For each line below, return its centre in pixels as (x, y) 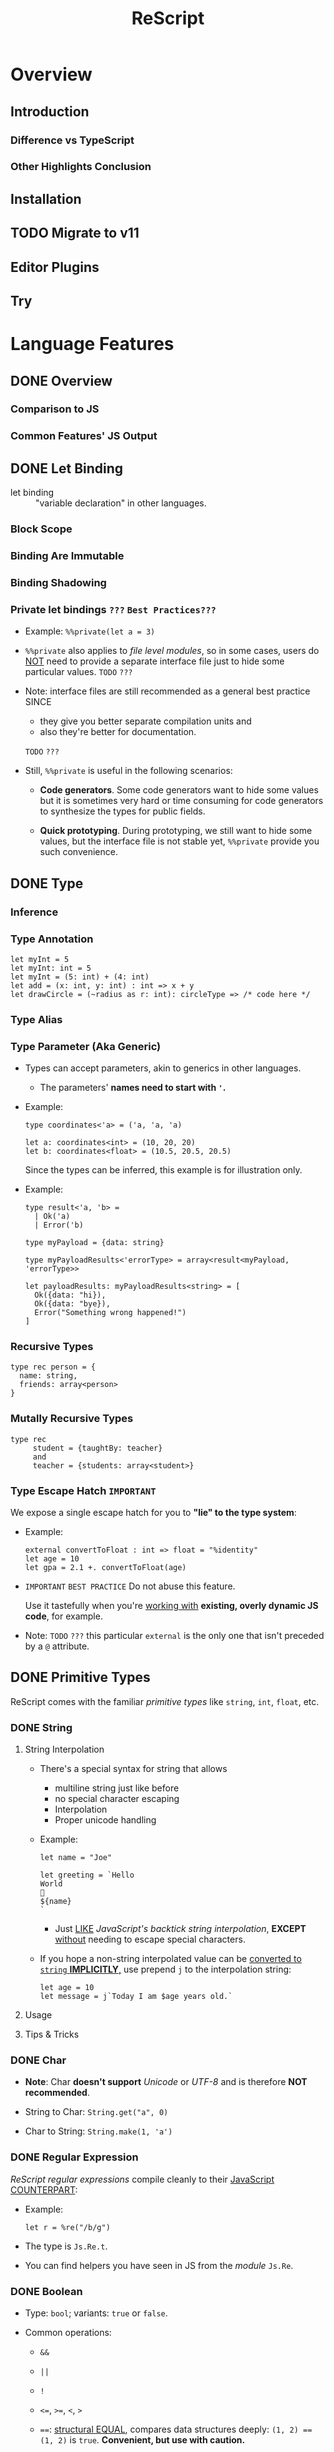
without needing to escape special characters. (150, 1939)
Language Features (92, 344)
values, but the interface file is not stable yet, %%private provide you (179, 841)
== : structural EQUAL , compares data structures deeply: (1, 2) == (176, 2429)
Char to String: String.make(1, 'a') (98, 2131)
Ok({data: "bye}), (72, 1304)
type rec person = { (53, 1367)
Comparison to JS (55, 409)
